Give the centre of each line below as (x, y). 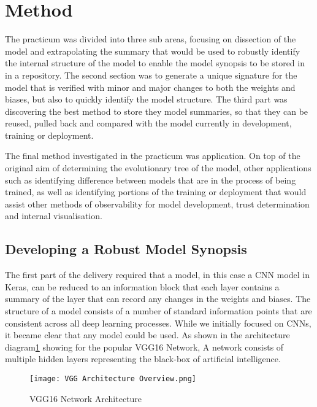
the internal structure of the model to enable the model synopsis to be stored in (155, 63)
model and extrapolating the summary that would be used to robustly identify (153, 51)
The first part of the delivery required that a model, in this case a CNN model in (158, 275)
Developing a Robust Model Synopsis (126, 249)
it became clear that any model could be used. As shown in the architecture (147, 335)
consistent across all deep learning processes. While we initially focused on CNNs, (158, 323)
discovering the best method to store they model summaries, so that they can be (157, 111)
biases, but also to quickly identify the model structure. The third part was (146, 99)
